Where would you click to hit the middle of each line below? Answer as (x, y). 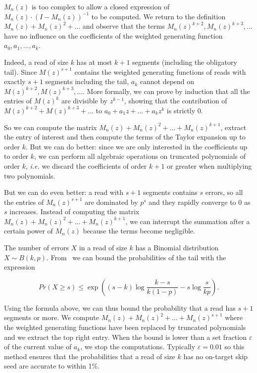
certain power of (28, 231)
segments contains (170, 192)
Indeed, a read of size (36, 62)
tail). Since (21, 71)
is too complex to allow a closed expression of (101, 6)
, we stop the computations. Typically (138, 347)
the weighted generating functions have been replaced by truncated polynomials (125, 327)
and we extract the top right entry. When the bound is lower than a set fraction (125, 337)
